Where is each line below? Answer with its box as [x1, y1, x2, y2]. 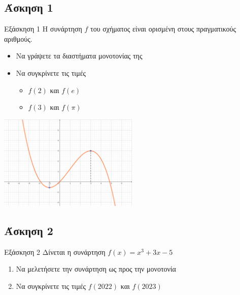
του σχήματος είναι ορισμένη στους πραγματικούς [90, 23, 236, 34]
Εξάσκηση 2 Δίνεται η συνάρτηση [4, 246, 106, 257]
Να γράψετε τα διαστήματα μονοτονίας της [16, 50, 143, 61]
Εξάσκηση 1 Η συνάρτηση [4, 23, 82, 34]
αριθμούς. [4, 33, 32, 44]
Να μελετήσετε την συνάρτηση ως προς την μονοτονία [16, 263, 176, 274]
